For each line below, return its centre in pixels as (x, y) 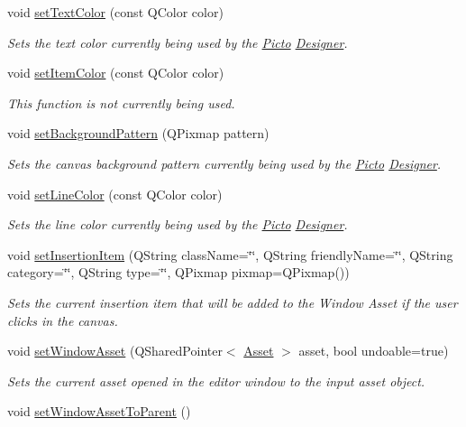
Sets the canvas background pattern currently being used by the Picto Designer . (224, 163)
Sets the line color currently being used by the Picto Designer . (178, 224)
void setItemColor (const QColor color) (116, 73)
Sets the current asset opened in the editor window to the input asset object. (216, 381)
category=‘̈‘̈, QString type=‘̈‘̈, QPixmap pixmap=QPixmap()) (178, 272)
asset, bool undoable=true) (374, 351)
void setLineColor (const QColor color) (115, 194)
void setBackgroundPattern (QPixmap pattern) (138, 133)
